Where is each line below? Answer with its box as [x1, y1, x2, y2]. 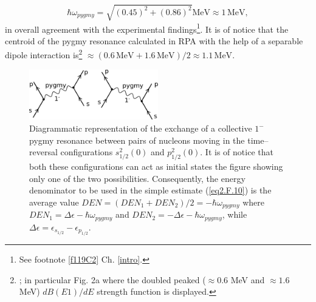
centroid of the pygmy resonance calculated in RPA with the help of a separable [5, 34, 303, 47]
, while [222, 208, 247, 221]
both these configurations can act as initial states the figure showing [29, 160, 283, 173]
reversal [29, 146, 58, 158]
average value [29, 195, 79, 208]
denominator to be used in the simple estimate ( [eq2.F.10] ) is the [29, 184, 272, 196]
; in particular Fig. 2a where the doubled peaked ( [19, 273, 206, 286]
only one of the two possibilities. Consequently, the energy [29, 172, 246, 184]
